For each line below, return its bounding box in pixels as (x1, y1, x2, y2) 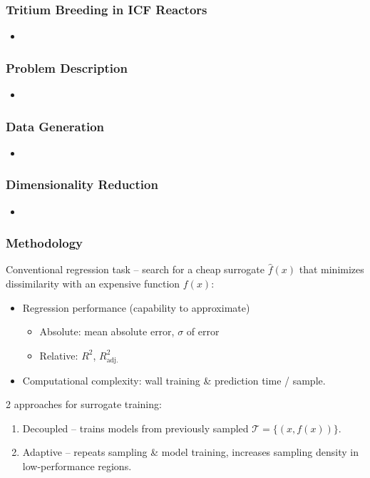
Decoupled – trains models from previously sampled (22, 420, 249, 435)
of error (186, 324, 220, 339)
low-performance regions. (22, 458, 132, 473)
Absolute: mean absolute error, (39, 324, 175, 339)
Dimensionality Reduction (6, 176, 158, 193)
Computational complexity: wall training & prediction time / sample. (22, 372, 326, 387)
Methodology (6, 234, 83, 252)
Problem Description (6, 59, 128, 76)
